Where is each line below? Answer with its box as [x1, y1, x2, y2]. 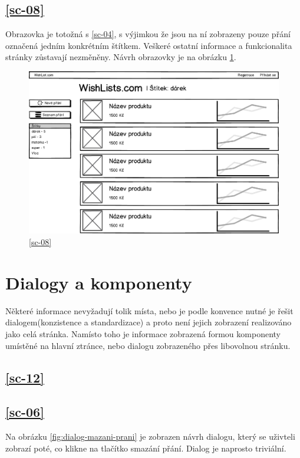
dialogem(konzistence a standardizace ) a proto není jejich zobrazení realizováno [5, 316, 292, 328]
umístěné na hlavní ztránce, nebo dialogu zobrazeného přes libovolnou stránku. [5, 339, 291, 351]
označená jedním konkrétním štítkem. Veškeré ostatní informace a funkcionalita [5, 39, 292, 51]
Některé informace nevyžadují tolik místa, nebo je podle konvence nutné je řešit [5, 304, 294, 317]
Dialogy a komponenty [5, 270, 192, 294]
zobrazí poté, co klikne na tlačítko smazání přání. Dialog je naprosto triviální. [5, 441, 286, 454]
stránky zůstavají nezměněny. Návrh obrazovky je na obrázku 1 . [5, 51, 236, 63]
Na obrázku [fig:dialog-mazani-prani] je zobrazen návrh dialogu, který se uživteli [5, 430, 295, 443]
